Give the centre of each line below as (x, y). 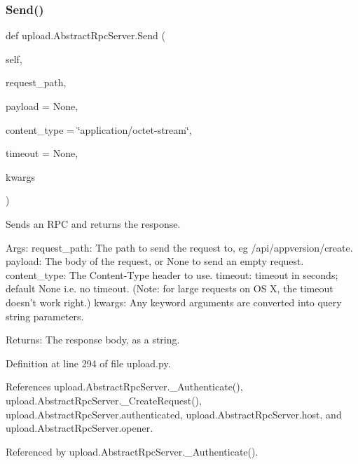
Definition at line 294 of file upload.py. (88, 363)
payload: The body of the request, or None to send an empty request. (155, 261)
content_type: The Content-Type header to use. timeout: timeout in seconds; (172, 274)
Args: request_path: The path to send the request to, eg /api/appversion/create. (179, 247)
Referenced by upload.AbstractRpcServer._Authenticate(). (132, 451)
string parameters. (45, 316)
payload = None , (42, 106)
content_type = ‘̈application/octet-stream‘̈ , (99, 129)
